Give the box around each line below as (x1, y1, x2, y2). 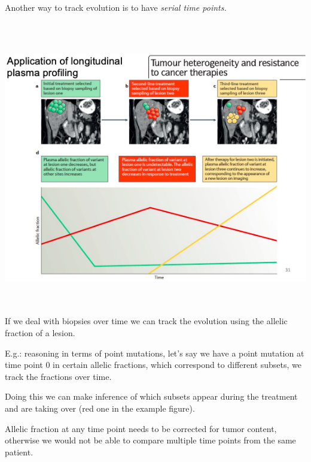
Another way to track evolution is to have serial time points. (5, 1, 227, 13)
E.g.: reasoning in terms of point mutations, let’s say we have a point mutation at (5, 346, 304, 359)
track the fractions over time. (5, 370, 112, 382)
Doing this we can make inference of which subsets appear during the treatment (5, 390, 298, 403)
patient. (5, 445, 33, 458)
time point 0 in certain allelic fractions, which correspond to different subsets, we (5, 358, 302, 371)
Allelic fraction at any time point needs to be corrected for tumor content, (5, 422, 277, 434)
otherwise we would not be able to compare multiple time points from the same (5, 434, 296, 446)
